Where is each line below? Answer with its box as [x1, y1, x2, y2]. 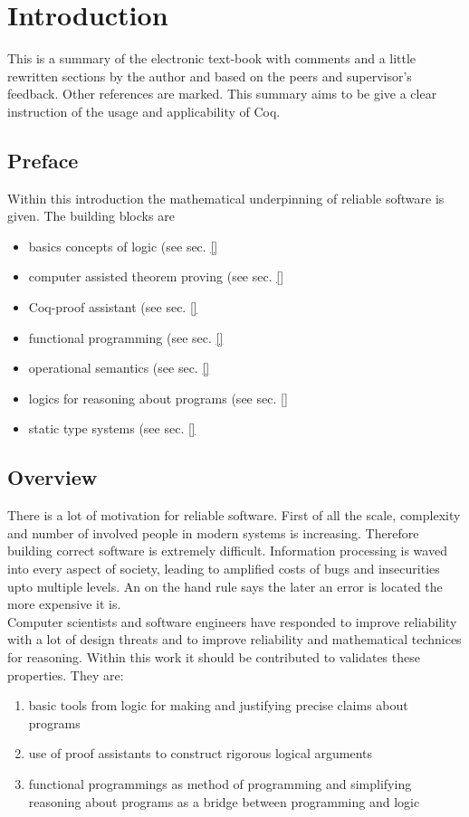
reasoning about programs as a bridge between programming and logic [28, 792, 420, 811]
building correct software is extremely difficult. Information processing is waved [7, 541, 447, 560]
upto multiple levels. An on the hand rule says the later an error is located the [7, 576, 443, 595]
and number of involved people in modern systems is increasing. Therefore [7, 523, 419, 542]
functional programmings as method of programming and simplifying [28, 774, 412, 793]
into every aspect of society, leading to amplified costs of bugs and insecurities [7, 559, 440, 578]
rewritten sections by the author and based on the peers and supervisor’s [7, 66, 412, 85]
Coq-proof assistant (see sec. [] [28, 298, 197, 317]
